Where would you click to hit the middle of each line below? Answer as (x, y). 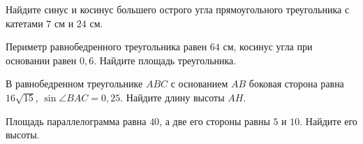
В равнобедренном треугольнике (74, 84)
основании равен (41, 60)
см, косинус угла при (268, 46)
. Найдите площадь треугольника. (165, 60)
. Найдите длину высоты (172, 97)
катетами (24, 23)
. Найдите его (328, 121)
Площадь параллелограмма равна (76, 121)
